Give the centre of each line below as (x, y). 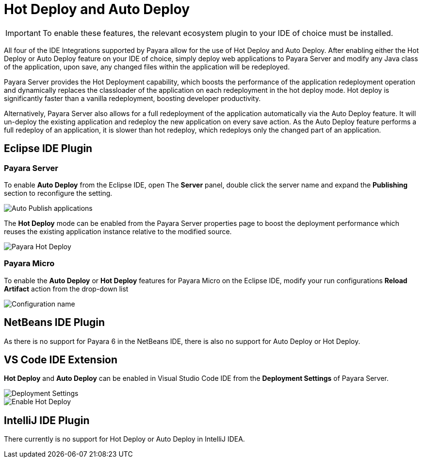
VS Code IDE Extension (61, 359)
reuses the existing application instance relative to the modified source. (118, 231)
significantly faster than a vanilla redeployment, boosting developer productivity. (132, 98)
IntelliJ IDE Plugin (47, 420)
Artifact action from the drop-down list (66, 289)
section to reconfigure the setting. (58, 193)
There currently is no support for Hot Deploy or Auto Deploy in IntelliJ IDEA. (124, 439)
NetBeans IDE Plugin (55, 323)
